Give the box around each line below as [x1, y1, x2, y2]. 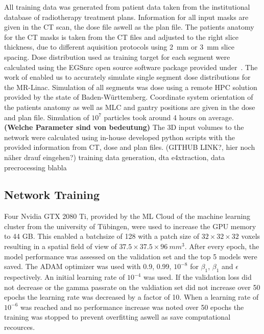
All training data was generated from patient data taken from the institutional [4, 2, 250, 12]
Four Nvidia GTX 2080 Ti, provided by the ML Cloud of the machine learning [4, 211, 251, 221]
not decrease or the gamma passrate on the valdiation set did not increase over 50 [4, 281, 260, 292]
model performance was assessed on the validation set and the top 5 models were [4, 251, 257, 261]
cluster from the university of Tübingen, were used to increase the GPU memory [4, 220, 256, 231]
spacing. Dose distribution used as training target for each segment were [4, 51, 230, 62]
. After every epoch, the [184, 241, 259, 252]
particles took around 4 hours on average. [104, 112, 234, 122]
